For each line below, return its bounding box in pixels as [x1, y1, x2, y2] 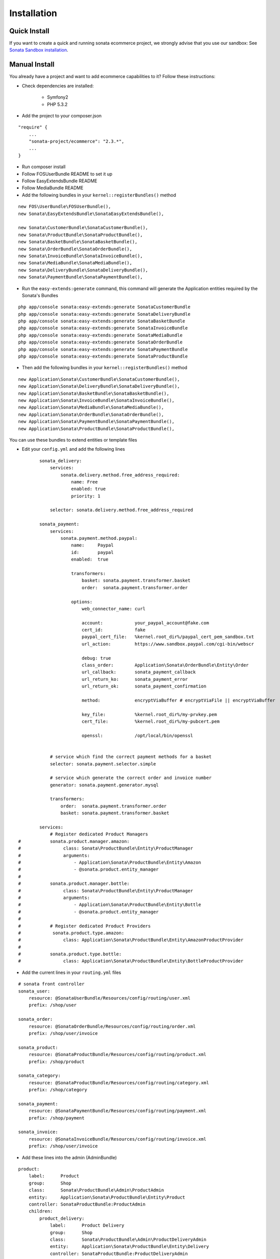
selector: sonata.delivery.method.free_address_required [50, 507, 194, 513]
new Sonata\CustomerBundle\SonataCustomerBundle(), [18, 225, 148, 231]
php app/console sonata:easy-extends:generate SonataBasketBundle [18, 318, 185, 324]
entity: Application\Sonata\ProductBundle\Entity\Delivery [50, 1244, 209, 1249]
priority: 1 [71, 493, 101, 499]
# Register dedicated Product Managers [50, 831, 148, 837]
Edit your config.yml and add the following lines [22, 446, 125, 452]
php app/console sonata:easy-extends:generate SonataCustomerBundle [18, 304, 191, 310]
